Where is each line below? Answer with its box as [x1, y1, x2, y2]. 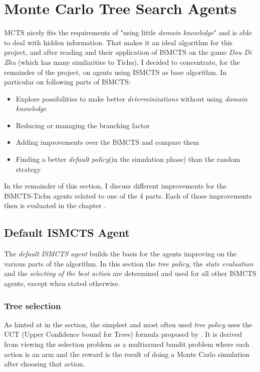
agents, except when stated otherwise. [4, 278, 120, 289]
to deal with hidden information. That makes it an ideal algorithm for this [4, 37, 233, 47]
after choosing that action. [4, 358, 85, 369]
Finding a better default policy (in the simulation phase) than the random [16, 154, 240, 164]
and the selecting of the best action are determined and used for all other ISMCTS [4, 268, 256, 278]
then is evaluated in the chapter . [4, 200, 106, 211]
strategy [16, 163, 41, 174]
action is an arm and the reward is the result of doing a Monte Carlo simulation [4, 348, 250, 359]
